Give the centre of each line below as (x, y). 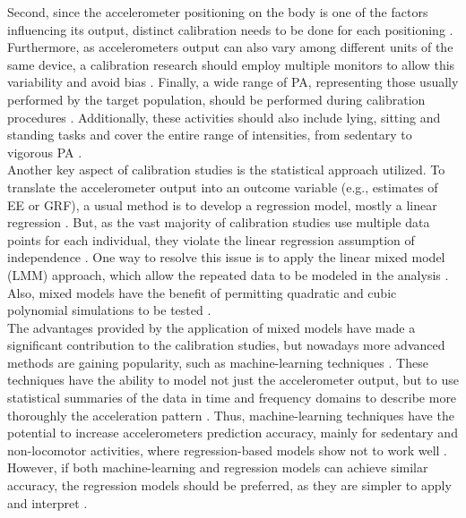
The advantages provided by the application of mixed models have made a (211, 327)
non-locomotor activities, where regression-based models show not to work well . (228, 450)
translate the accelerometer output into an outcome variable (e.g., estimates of (223, 187)
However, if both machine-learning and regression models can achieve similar (218, 467)
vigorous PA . (45, 152)
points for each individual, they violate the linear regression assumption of (211, 239)
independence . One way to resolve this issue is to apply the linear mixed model (226, 257)
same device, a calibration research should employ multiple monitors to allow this (231, 64)
